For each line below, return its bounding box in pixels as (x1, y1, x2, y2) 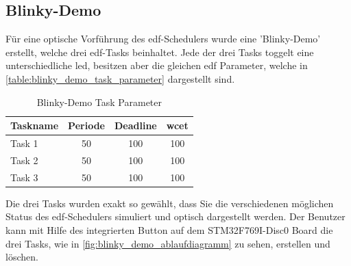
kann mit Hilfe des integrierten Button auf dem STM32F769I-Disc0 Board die (5, 222, 333, 237)
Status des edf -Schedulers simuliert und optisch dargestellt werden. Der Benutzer (5, 209, 346, 224)
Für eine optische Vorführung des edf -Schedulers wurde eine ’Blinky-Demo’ (5, 31, 321, 46)
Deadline (114, 118, 157, 133)
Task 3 (10, 170, 38, 184)
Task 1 (10, 136, 38, 150)
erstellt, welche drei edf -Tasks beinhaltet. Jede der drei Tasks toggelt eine (5, 44, 314, 59)
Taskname (10, 118, 59, 133)
